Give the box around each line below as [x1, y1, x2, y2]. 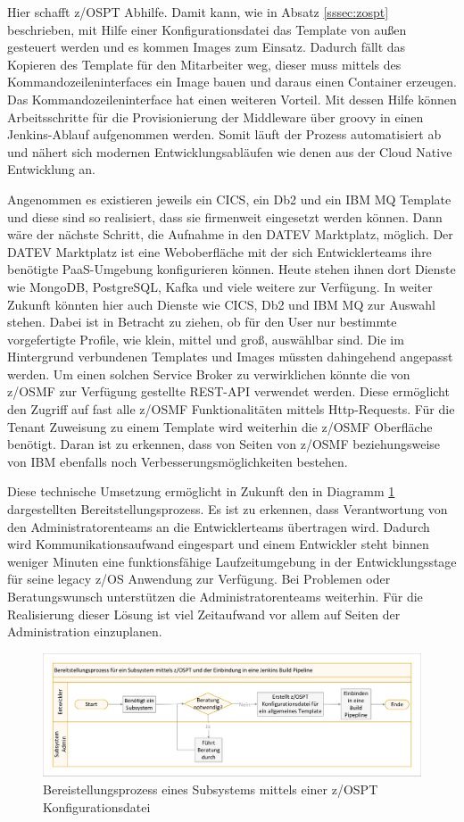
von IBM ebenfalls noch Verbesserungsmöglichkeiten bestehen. [7, 452, 348, 470]
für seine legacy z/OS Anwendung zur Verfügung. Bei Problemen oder [7, 569, 391, 588]
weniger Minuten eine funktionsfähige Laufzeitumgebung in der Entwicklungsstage [7, 552, 457, 570]
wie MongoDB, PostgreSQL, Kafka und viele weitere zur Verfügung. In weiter [7, 277, 433, 295]
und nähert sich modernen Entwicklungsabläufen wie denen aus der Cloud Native [7, 142, 452, 161]
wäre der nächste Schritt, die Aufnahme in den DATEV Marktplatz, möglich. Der [7, 225, 453, 244]
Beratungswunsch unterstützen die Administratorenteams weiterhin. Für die [7, 587, 423, 605]
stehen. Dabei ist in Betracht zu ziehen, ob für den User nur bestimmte [7, 312, 397, 331]
